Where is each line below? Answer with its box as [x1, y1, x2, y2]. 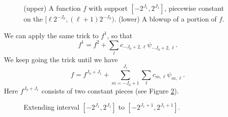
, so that [107, 30, 133, 40]
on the [24, 14, 43, 23]
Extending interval [24, 102, 80, 112]
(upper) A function [24, 3, 81, 13]
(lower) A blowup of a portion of [118, 14, 217, 23]
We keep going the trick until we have [4, 54, 118, 65]
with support [88, 3, 128, 13]
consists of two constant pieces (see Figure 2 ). [41, 85, 179, 95]
